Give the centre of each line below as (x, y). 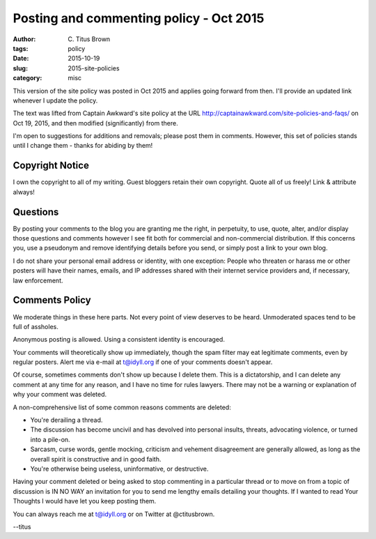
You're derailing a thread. (66, 420)
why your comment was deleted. (60, 395)
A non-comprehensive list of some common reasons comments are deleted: (122, 407)
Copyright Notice (51, 166)
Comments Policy (52, 300)
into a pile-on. (50, 439)
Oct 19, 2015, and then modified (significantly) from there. (95, 123)
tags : (21, 48)
